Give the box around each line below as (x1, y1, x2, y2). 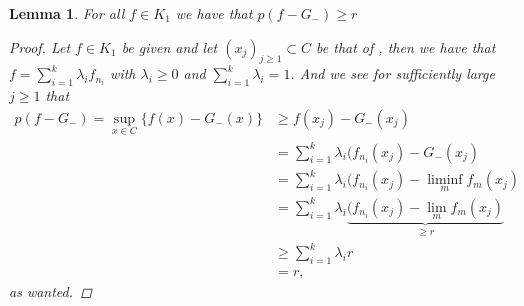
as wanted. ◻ (9, 280, 92, 301)
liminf (427, 173, 463, 188)
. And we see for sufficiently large (290, 63, 495, 84)
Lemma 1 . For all (9, 3, 125, 23)
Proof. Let (9, 36, 71, 57)
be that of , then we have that (316, 36, 496, 57)
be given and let (121, 36, 218, 57)
